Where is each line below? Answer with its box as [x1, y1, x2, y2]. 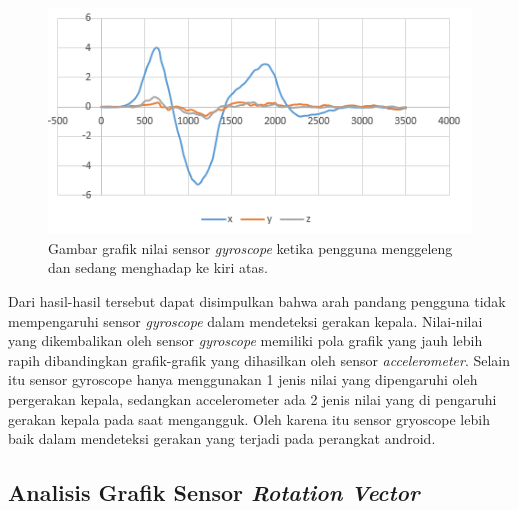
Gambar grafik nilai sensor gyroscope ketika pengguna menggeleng [48, 237, 453, 258]
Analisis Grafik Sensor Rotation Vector [8, 477, 420, 508]
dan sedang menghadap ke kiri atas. [48, 257, 268, 278]
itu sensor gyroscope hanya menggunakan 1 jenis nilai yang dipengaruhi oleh [8, 369, 478, 390]
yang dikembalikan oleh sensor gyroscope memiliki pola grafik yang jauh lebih [8, 330, 483, 351]
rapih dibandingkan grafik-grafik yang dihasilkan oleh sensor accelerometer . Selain [8, 349, 511, 370]
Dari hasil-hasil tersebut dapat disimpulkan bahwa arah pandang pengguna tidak [8, 290, 506, 311]
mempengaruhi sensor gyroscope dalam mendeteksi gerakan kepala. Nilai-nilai [8, 310, 483, 331]
